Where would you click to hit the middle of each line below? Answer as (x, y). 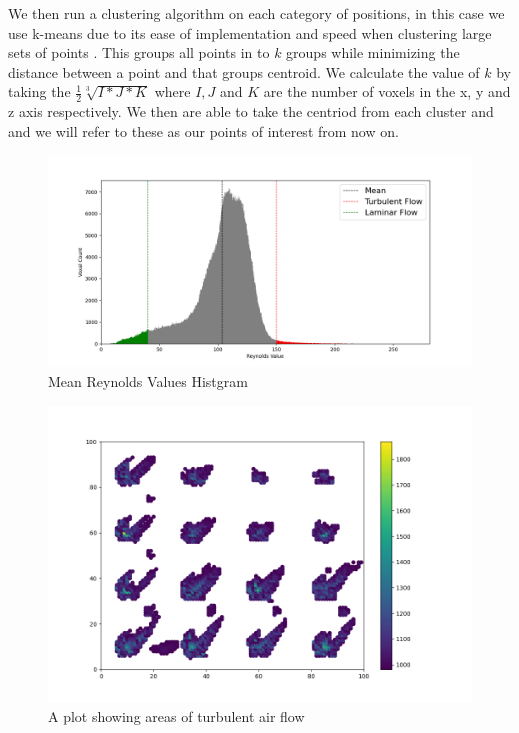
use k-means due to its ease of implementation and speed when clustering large (250, 32)
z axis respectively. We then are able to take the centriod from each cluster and (251, 111)
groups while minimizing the (373, 52)
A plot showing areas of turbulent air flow (176, 715)
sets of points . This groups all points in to (139, 52)
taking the (39, 91)
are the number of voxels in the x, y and (387, 91)
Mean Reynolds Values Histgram (148, 380)
